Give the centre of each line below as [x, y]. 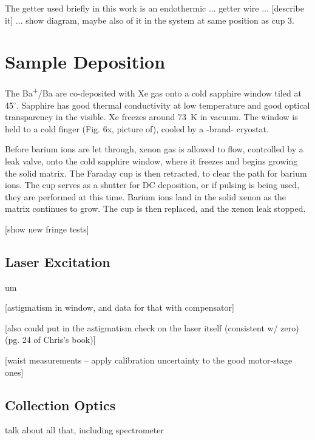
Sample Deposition [85, 62]
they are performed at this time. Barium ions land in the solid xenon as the [146, 196]
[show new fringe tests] [47, 228]
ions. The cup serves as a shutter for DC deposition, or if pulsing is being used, [152, 185]
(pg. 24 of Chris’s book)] [50, 340]
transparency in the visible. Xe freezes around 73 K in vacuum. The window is [151, 117]
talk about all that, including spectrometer [84, 430]
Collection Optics [60, 404]
